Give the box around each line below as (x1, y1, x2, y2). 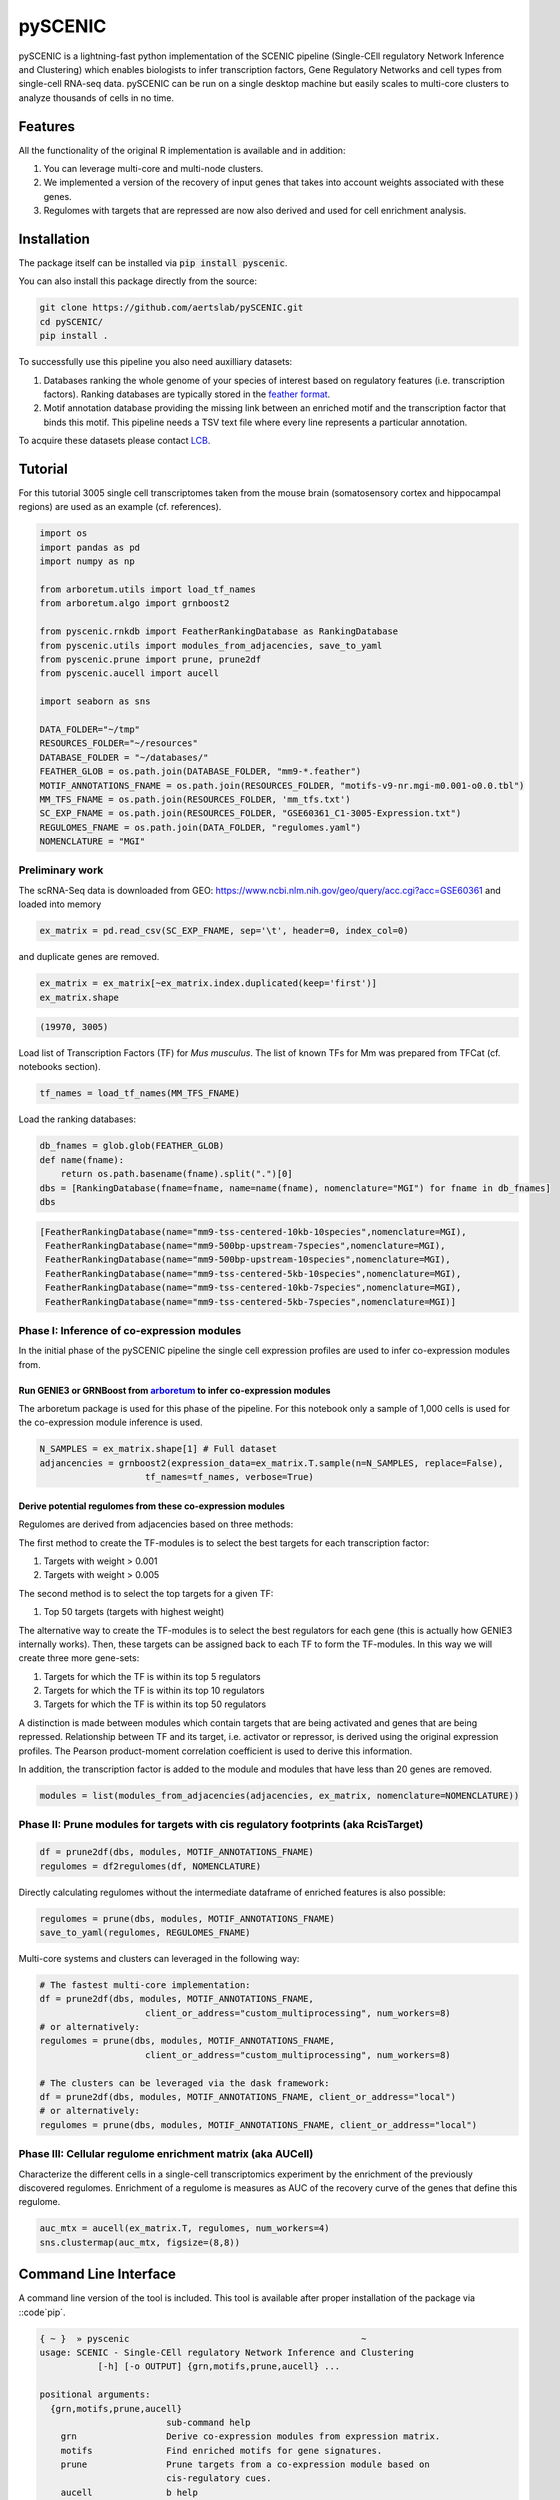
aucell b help (60, 2486, 199, 2498)
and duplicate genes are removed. (18, 951, 160, 963)
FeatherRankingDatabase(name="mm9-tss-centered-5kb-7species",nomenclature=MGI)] (45, 1296, 457, 1307)
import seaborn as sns (39, 696, 151, 707)
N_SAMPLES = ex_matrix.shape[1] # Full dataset (39, 1443, 277, 1455)
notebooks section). (18, 1061, 101, 1073)
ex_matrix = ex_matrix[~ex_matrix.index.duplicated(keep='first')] (39, 978, 378, 989)
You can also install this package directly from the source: (18, 275, 257, 287)
